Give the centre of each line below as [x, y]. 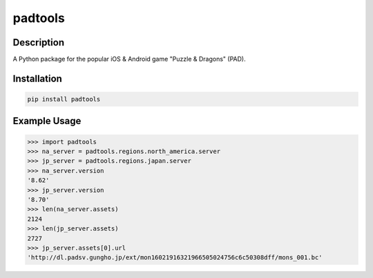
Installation [37, 78]
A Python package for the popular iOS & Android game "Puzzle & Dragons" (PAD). [129, 59]
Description [39, 42]
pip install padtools [64, 99]
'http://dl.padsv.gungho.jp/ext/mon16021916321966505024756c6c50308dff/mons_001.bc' [175, 258]
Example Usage [47, 121]
